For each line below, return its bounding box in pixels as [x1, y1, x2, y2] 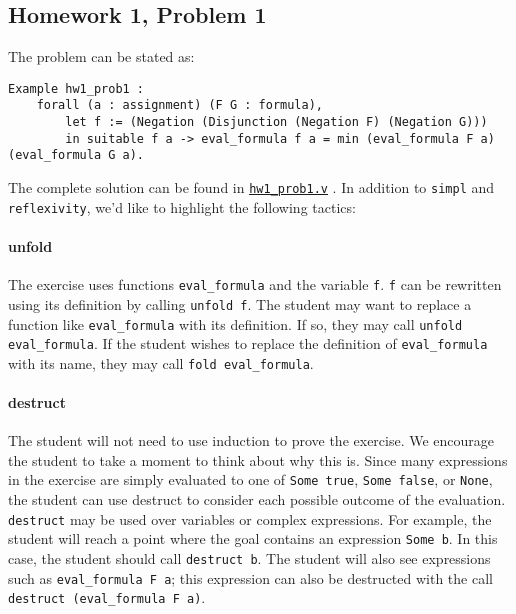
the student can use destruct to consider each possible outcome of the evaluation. [8, 489, 506, 510]
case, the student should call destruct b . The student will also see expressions [8, 548, 491, 569]
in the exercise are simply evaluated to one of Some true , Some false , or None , [8, 469, 493, 490]
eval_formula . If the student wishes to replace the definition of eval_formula [8, 333, 488, 354]
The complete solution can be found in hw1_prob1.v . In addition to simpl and [8, 177, 495, 198]
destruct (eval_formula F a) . [8, 587, 206, 608]
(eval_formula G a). [8, 148, 145, 163]
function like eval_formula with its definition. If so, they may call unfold [8, 313, 463, 334]
